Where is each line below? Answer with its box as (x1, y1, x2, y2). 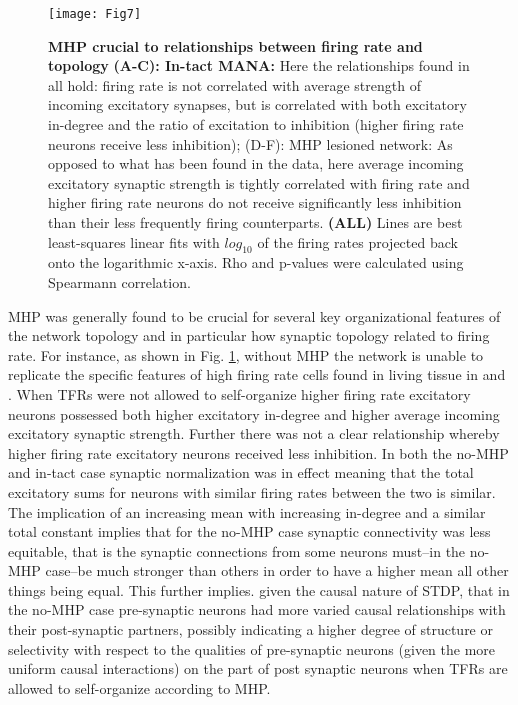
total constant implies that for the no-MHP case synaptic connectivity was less (8, 521, 491, 542)
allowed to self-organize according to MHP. (8, 677, 271, 698)
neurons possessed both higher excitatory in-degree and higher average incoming (8, 403, 500, 424)
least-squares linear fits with (48, 231, 220, 252)
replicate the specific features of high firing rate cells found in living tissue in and (8, 364, 506, 385)
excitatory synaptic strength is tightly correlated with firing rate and (48, 172, 470, 193)
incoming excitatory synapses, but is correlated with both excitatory (48, 94, 467, 115)
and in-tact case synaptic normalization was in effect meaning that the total (8, 462, 474, 483)
